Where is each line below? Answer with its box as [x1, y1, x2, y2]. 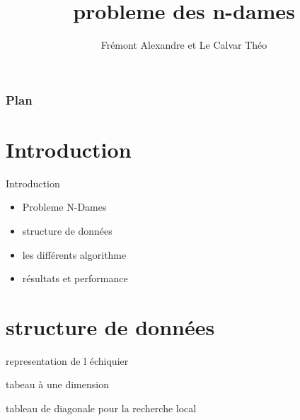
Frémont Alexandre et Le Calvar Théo [100, 37, 267, 52]
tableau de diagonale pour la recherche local [6, 401, 197, 416]
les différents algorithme [22, 247, 127, 262]
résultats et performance [22, 271, 128, 286]
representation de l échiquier [6, 353, 129, 368]
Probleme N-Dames [22, 199, 107, 214]
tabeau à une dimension [6, 377, 109, 392]
